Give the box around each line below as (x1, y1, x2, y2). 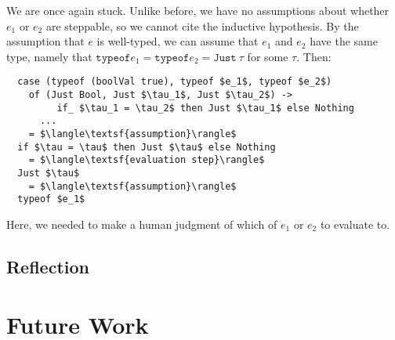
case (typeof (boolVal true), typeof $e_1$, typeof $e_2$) (17, 76, 332, 88)
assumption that (6, 33, 85, 49)
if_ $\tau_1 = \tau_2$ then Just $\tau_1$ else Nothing (56, 102, 354, 114)
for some (247, 48, 288, 64)
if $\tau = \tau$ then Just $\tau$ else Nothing (17, 141, 276, 153)
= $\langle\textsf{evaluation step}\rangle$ (28, 154, 265, 166)
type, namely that (6, 48, 92, 64)
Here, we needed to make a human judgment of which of (6, 215, 277, 232)
